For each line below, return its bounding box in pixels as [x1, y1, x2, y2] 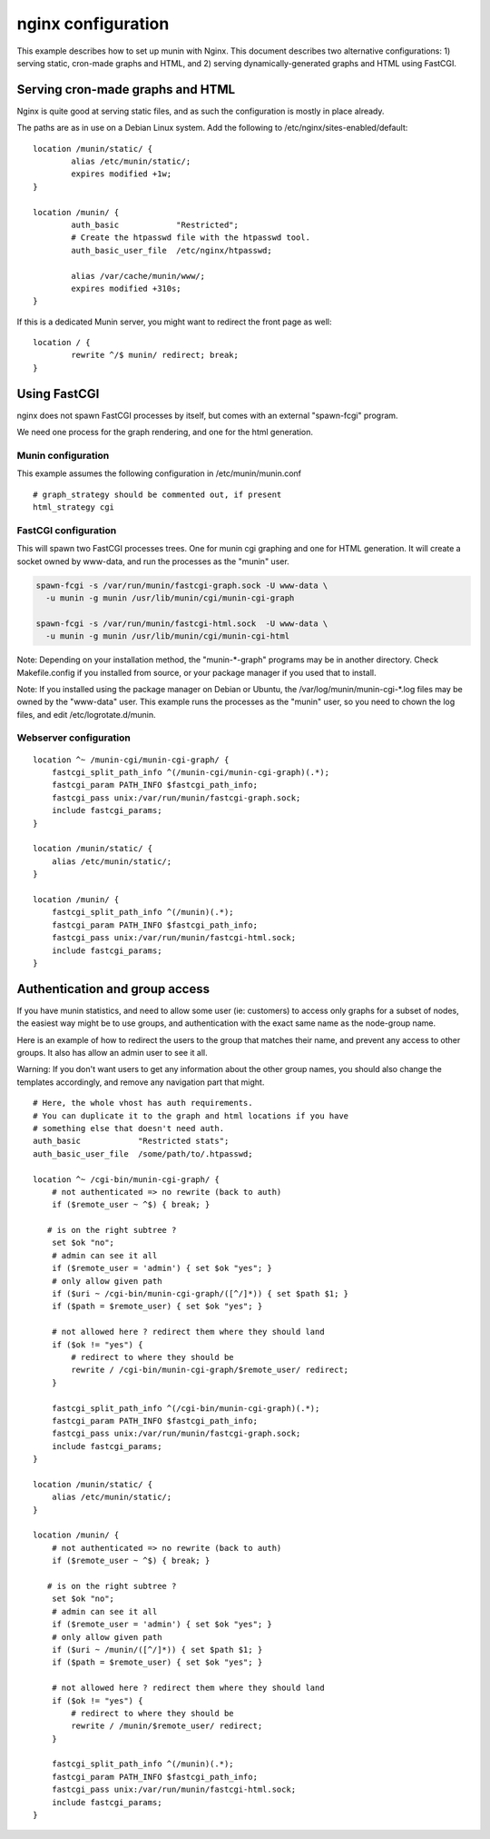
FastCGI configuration [16, 523, 117, 536]
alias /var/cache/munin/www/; [71, 271, 206, 281]
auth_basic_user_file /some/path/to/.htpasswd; [33, 1148, 253, 1158]
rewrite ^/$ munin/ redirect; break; [71, 350, 240, 361]
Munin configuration [16, 449, 110, 462]
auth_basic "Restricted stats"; [33, 1136, 230, 1147]
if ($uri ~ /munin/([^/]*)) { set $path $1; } [51, 1645, 263, 1655]
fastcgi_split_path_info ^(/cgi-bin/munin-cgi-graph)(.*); [51, 1403, 320, 1413]
